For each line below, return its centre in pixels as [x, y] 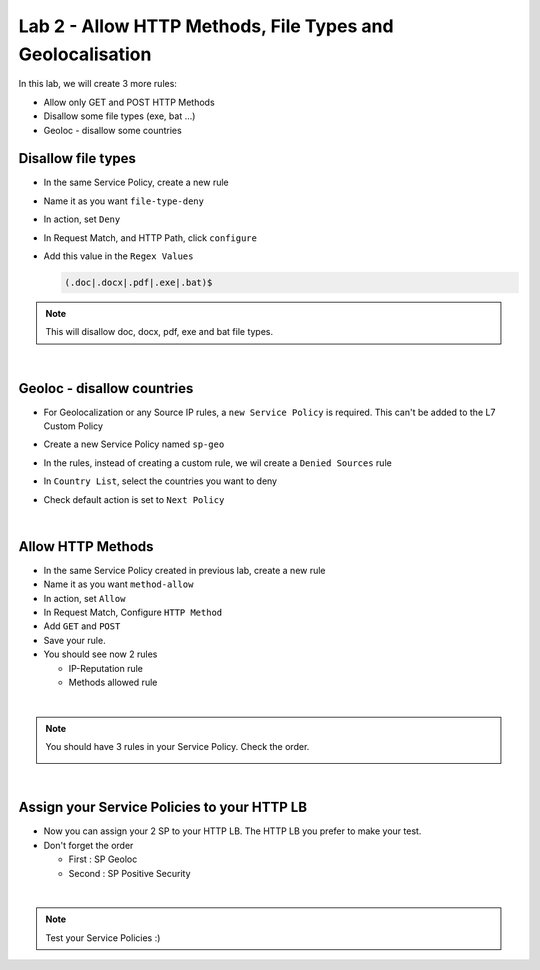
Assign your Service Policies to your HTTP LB [163, 807]
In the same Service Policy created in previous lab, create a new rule [184, 570]
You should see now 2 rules [100, 654]
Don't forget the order [88, 845]
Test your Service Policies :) [103, 937]
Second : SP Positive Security [129, 873]
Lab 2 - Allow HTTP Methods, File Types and [206, 26]
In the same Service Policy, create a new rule [136, 182]
